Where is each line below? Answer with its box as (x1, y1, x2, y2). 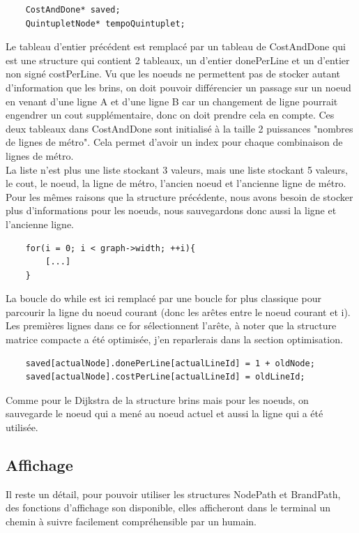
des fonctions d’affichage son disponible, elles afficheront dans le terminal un (6, 500, 331, 515)
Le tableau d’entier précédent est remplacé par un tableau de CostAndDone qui (6, 39, 346, 54)
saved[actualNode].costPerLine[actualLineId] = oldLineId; (25, 372, 305, 382)
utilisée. (6, 420, 38, 435)
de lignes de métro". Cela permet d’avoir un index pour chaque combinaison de (6, 135, 343, 149)
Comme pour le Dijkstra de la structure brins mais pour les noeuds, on (6, 392, 309, 407)
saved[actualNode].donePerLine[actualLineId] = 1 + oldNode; (25, 358, 315, 368)
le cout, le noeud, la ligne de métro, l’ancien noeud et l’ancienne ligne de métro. (6, 176, 346, 190)
